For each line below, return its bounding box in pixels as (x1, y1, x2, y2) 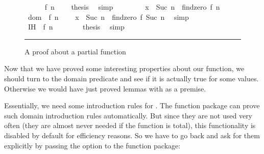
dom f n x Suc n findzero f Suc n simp (28, 11, 189, 22)
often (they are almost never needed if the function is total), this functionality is (4, 120, 256, 131)
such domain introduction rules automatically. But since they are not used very (4, 110, 253, 120)
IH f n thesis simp (28, 21, 125, 32)
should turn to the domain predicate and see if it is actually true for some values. (4, 73, 259, 83)
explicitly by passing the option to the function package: (4, 140, 181, 150)
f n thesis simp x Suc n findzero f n (44, 2, 220, 12)
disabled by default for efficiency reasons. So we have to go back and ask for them (4, 130, 260, 140)
